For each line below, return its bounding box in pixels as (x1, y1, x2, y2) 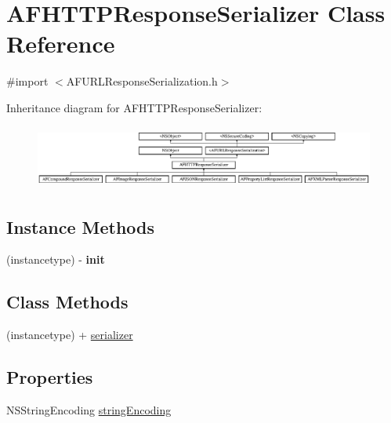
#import (6, 73, 49, 89)
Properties (6, 365, 93, 389)
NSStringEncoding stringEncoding (6, 402, 172, 418)
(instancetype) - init (6, 251, 105, 268)
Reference (6, 27, 115, 60)
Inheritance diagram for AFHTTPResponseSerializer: (6, 99, 262, 115)
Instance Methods (6, 214, 154, 239)
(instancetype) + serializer (6, 326, 133, 343)
